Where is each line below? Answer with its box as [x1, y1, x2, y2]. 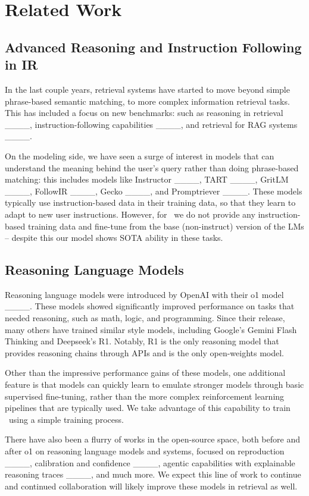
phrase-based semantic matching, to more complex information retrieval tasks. [5, 95, 290, 107]
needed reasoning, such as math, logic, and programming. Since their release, [5, 312, 285, 324]
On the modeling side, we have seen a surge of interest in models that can [5, 149, 274, 162]
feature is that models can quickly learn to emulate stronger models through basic [5, 378, 304, 391]
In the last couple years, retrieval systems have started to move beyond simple [5, 83, 290, 95]
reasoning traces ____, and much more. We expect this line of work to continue [5, 468, 301, 481]
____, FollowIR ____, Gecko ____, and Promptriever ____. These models [5, 184, 302, 197]
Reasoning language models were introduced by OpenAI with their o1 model [5, 288, 284, 300]
